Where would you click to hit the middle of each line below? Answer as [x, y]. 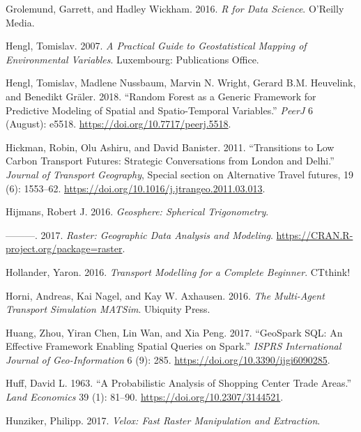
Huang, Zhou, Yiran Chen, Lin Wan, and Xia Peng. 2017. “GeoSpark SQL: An [174, 332]
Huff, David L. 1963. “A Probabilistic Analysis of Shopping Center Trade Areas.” [179, 383]
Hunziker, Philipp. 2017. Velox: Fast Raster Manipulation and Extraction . [163, 420]
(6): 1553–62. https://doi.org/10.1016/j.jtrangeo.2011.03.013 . [136, 188]
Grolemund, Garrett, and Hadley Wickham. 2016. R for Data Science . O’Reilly [175, 8]
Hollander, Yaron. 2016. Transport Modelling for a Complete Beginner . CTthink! [178, 271]
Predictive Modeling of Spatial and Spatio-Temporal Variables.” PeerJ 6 [159, 110]
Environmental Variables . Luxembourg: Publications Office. [132, 59]
